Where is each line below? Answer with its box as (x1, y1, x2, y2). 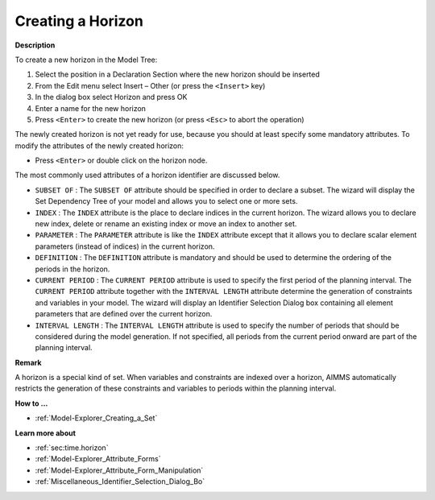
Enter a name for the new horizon (35, 103, 147, 113)
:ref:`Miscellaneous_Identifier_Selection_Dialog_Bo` (35, 477, 205, 486)
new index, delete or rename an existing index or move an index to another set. (35, 219, 297, 229)
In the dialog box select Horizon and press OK (35, 93, 188, 102)
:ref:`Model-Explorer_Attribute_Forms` (35, 454, 161, 464)
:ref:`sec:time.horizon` (35, 443, 109, 452)
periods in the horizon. (35, 264, 110, 274)
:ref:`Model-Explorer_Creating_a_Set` (35, 413, 158, 423)
